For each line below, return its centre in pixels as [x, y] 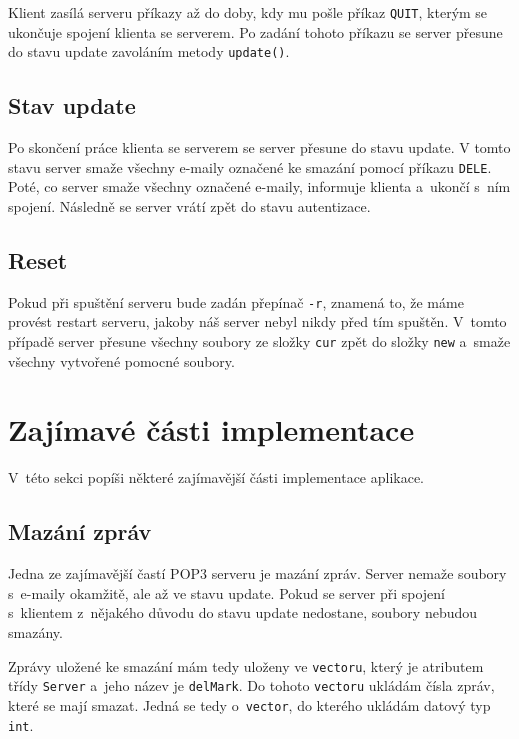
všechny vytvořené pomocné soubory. [121, 360]
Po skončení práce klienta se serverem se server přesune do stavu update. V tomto [259, 147]
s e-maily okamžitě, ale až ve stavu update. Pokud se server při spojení [226, 592]
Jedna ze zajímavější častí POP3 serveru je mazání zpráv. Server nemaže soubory [257, 573]
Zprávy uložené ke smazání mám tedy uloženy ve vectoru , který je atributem [246, 665]
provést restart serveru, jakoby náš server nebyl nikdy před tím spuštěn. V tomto [257, 321]
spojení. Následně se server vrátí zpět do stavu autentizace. [189, 205]
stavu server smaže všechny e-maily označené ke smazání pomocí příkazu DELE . [250, 166]
